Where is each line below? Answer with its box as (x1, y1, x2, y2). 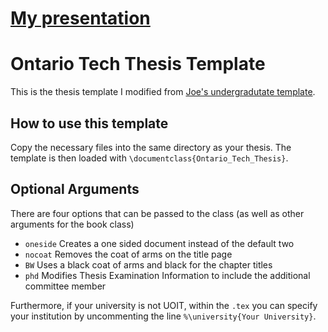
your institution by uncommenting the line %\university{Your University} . (10, 310, 317, 322)
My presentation (10, 7, 151, 30)
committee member (24, 280, 107, 292)
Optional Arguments (10, 181, 140, 198)
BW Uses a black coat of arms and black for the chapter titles (24, 258, 273, 271)
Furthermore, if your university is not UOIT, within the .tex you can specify (10, 299, 318, 311)
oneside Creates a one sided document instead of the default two (24, 237, 295, 249)
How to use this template (10, 115, 169, 132)
